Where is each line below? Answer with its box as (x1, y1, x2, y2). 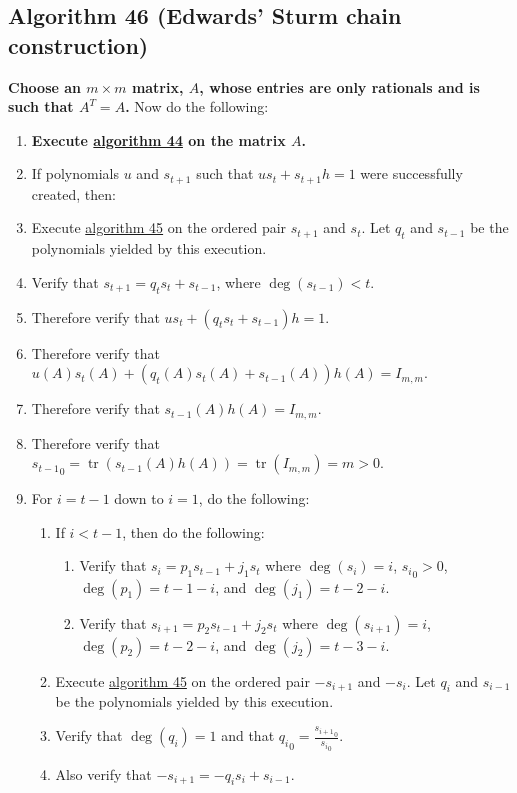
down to (114, 488, 164, 509)
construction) (8, 29, 149, 60)
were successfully (360, 163, 463, 184)
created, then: (31, 183, 116, 204)
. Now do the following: (125, 96, 269, 117)
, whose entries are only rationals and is (199, 76, 480, 97)
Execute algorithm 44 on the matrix (31, 129, 286, 150)
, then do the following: (122, 521, 265, 542)
